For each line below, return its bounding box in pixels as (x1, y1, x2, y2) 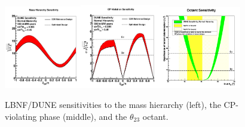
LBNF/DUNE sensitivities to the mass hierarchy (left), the (5, 98, 221, 111)
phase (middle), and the (39, 110, 127, 123)
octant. (142, 110, 169, 123)
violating (5, 110, 37, 123)
